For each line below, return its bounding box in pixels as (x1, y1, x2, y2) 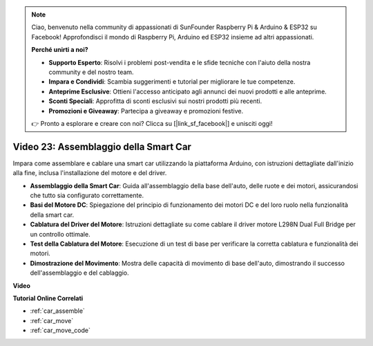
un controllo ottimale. (30, 230, 90, 238)
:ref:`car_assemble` (30, 307, 86, 315)
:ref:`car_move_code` (30, 326, 91, 335)
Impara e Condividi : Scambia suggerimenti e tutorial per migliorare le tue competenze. (48, 78, 296, 86)
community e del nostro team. (48, 68, 134, 76)
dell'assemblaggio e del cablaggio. (30, 268, 129, 277)
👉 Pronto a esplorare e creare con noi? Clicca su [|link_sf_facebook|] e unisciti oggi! (31, 119, 273, 127)
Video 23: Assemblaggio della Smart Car (12, 140, 191, 152)
